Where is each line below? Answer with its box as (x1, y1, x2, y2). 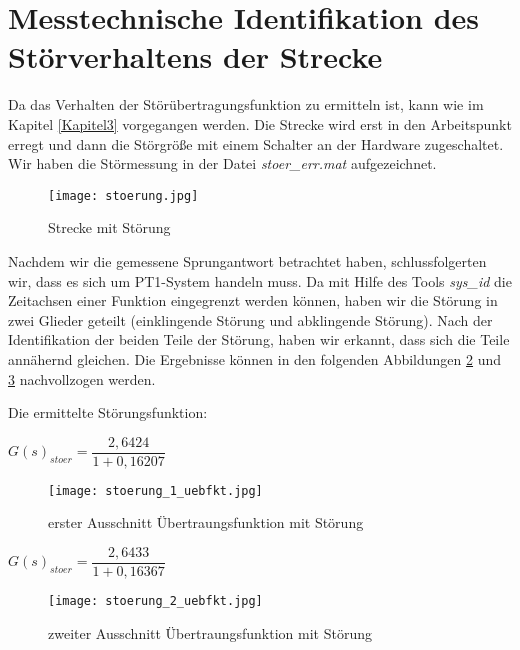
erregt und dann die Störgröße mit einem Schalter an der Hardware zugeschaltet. (8, 133, 504, 154)
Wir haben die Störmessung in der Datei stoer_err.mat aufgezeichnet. (8, 153, 437, 174)
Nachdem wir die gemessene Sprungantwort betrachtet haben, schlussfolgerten (8, 250, 487, 271)
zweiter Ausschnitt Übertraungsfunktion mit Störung (48, 622, 372, 643)
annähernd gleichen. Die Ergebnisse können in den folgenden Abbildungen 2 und (8, 348, 502, 369)
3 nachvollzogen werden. (8, 368, 156, 389)
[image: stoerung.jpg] (48, 188, 199, 203)
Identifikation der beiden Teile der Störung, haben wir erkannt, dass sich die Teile (8, 329, 510, 350)
